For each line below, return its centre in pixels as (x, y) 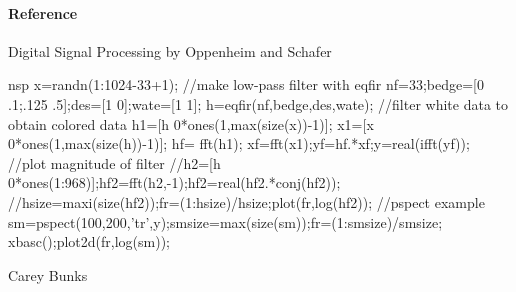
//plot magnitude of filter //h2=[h (114, 162)
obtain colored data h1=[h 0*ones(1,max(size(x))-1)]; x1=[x (191, 123)
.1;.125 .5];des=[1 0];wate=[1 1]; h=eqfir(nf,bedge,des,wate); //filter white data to (258, 103)
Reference (43, 12)
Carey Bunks (48, 274)
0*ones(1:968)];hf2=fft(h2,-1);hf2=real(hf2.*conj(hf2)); (174, 182)
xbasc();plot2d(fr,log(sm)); (89, 241)
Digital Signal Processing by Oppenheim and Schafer (170, 50)
